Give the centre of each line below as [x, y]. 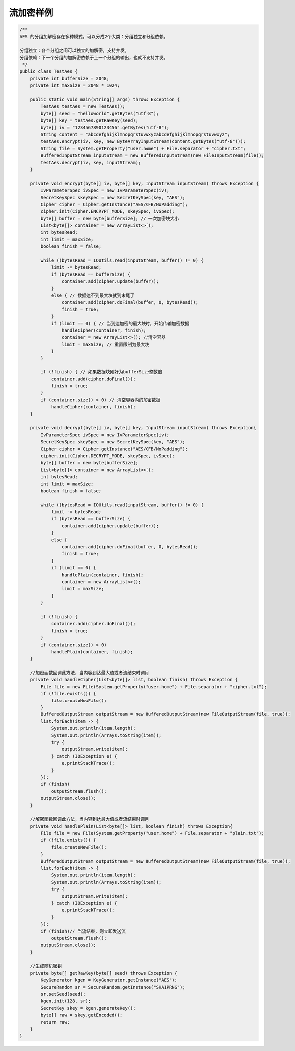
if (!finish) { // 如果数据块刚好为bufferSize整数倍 [102, 372]
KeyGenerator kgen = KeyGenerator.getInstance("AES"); [109, 980]
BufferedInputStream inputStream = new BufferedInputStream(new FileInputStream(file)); [152, 156]
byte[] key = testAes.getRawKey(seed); [89, 121]
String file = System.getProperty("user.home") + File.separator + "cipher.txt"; [143, 148]
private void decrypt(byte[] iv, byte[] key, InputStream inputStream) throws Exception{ [143, 428]
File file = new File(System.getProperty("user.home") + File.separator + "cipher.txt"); [153, 686]
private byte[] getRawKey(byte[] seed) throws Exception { [104, 973]
